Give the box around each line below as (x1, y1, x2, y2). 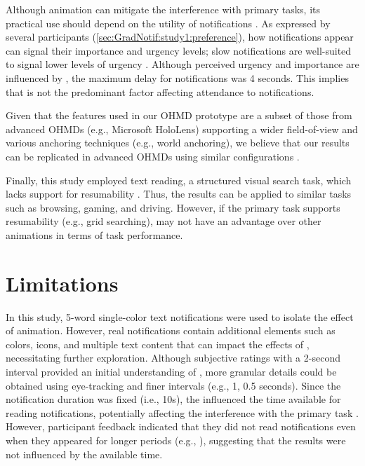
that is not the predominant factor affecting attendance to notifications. (6, 84, 314, 99)
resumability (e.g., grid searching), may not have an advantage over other (6, 214, 321, 228)
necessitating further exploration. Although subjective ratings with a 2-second (6, 350, 340, 365)
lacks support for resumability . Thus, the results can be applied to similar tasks (6, 186, 352, 201)
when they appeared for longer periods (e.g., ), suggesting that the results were (6, 432, 346, 447)
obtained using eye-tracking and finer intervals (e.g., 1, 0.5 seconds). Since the (6, 378, 341, 392)
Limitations (6, 268, 119, 297)
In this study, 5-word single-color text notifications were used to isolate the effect (6, 309, 354, 324)
